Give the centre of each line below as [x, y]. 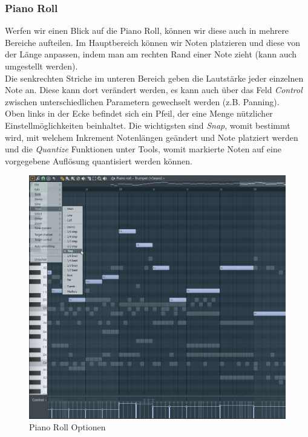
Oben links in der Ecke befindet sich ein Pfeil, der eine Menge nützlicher [139, 113]
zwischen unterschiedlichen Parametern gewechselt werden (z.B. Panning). [142, 101]
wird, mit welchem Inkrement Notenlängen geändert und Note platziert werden [152, 137]
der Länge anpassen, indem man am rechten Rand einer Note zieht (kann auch [151, 54]
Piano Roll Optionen [67, 427]
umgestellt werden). [41, 66]
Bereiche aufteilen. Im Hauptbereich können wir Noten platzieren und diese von [153, 42]
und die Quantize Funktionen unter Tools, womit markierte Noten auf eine [143, 149]
